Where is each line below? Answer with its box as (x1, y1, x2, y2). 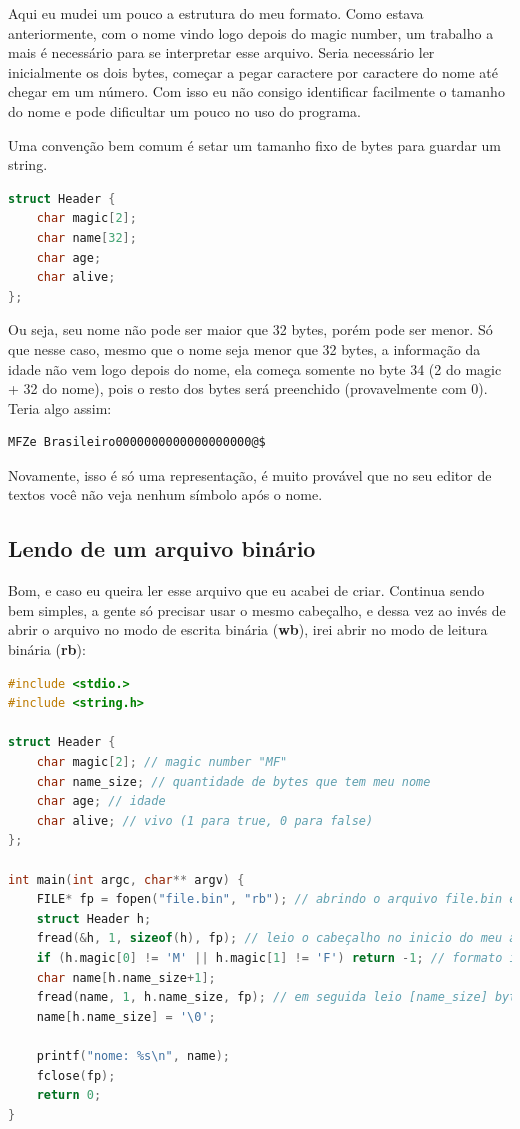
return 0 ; (36, 1088, 102, 1103)
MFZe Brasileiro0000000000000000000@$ (8, 435, 266, 450)
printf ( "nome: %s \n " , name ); (36, 1048, 230, 1063)
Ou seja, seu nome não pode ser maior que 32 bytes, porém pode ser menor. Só (8, 319, 493, 340)
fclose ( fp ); (36, 1068, 116, 1083)
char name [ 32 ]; (36, 230, 137, 245)
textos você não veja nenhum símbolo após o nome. (8, 484, 323, 505)
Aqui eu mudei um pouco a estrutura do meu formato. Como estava (8, 3, 424, 23)
